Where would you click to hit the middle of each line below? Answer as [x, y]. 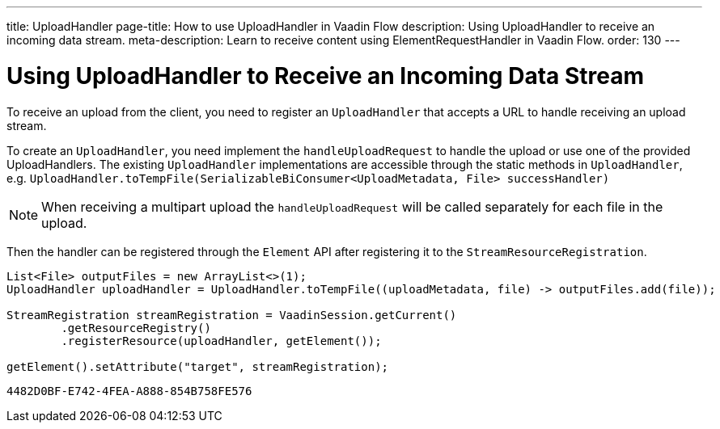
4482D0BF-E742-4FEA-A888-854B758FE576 [129, 391]
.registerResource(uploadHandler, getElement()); [221, 341]
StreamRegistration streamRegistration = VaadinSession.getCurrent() [232, 315]
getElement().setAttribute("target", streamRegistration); [198, 366]
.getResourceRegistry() [136, 328]
